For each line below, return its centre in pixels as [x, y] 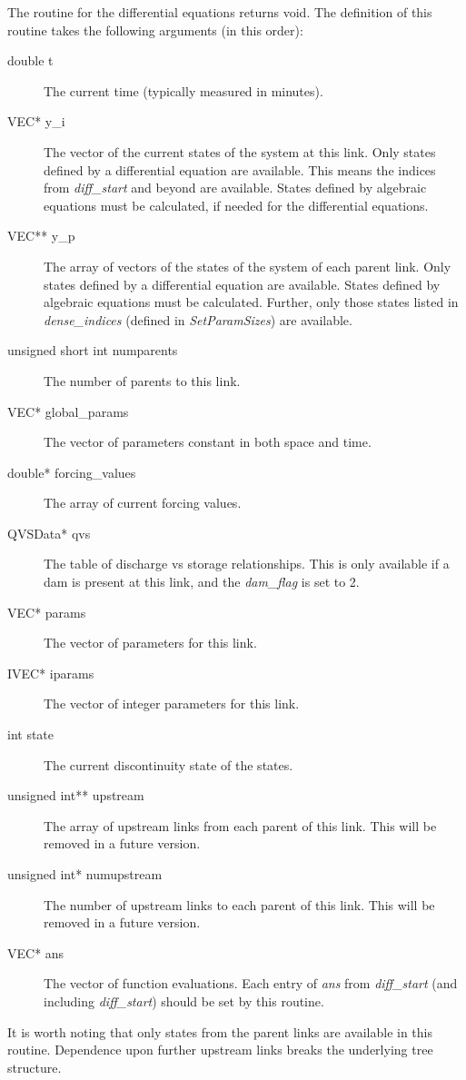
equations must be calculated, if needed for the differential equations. [236, 205]
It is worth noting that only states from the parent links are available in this [220, 1031]
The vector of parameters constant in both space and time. [208, 442]
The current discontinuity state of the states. [169, 764]
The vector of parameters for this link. [150, 643]
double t [30, 60]
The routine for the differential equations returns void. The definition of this [220, 12]
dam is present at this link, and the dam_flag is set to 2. [202, 582]
